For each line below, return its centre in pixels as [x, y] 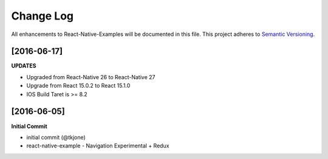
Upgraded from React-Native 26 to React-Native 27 [91, 77]
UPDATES [24, 66]
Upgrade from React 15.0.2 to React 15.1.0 [78, 86]
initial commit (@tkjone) [56, 137]
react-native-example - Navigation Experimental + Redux [98, 146]
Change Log [43, 16]
